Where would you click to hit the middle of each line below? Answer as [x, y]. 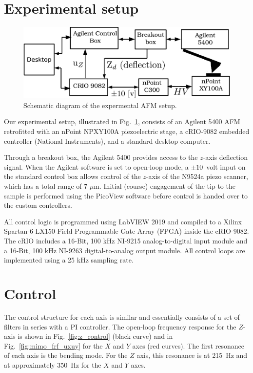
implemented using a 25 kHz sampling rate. [69, 260]
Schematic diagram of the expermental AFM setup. [100, 105]
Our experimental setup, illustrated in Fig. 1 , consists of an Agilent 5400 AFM [122, 121]
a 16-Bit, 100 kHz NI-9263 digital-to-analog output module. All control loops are [125, 250]
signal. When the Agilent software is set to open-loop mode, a [96, 166]
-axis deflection [225, 157]
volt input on [226, 166]
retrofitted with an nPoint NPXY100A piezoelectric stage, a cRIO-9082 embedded [127, 131]
